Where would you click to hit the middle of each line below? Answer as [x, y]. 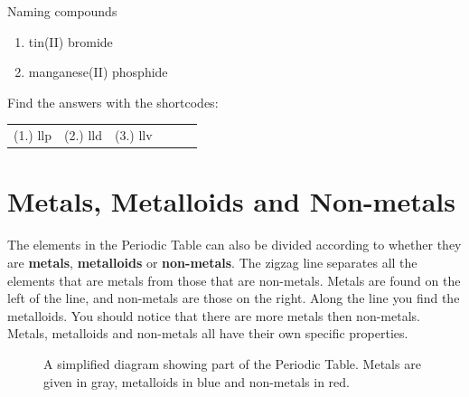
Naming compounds [62, 11]
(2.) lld [84, 135]
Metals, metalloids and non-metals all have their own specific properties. [208, 333]
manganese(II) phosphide [98, 72]
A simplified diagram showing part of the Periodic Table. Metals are [232, 363]
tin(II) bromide [70, 41]
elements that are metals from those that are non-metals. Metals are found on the [234, 280]
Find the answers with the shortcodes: [113, 102]
